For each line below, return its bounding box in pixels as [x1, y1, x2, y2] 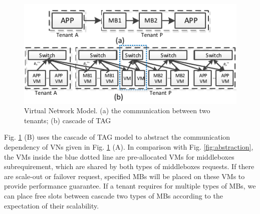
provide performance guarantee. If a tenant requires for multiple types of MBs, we [4, 181, 256, 191]
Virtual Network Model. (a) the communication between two [24, 105, 210, 116]
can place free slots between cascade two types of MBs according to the [4, 190, 223, 201]
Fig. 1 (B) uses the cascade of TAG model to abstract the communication [4, 132, 230, 142]
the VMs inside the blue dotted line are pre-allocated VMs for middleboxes [4, 151, 234, 162]
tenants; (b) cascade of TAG [24, 115, 111, 125]
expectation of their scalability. [4, 200, 99, 211]
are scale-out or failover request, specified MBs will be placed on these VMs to [4, 171, 245, 181]
